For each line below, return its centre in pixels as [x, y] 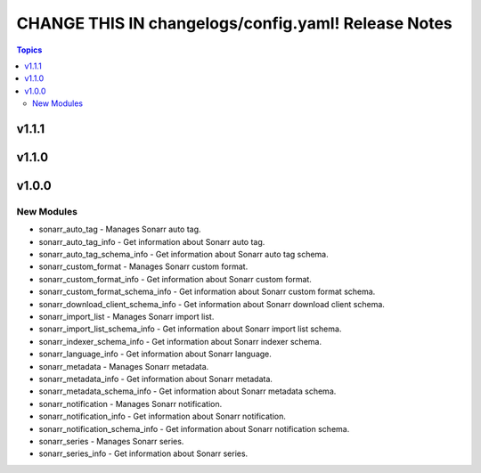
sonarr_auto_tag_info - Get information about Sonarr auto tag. [152, 241]
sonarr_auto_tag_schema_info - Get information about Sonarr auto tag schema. [183, 255]
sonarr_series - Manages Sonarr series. [111, 441]
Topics [29, 50]
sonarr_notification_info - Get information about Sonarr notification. [163, 416]
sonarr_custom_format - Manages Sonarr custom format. [143, 266]
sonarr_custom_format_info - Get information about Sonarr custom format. [175, 279]
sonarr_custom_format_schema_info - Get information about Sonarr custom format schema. [207, 292]
